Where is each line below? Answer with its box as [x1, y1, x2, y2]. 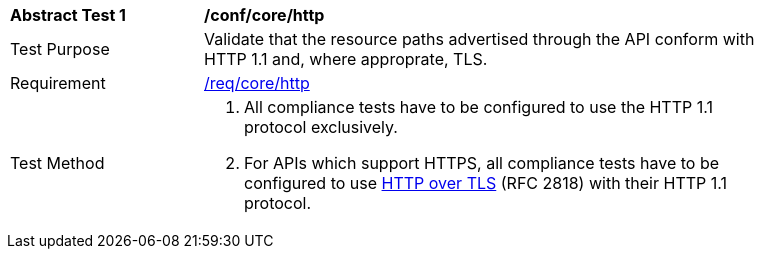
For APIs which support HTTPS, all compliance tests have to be [244, 153, 720, 173]
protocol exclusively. [244, 117, 398, 137]
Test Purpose [10, 39, 110, 59]
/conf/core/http [204, 5, 325, 25]
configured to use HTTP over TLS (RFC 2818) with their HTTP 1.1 [244, 173, 728, 193]
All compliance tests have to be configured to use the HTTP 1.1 [244, 97, 713, 117]
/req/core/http [204, 73, 310, 93]
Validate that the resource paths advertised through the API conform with [204, 29, 755, 49]
